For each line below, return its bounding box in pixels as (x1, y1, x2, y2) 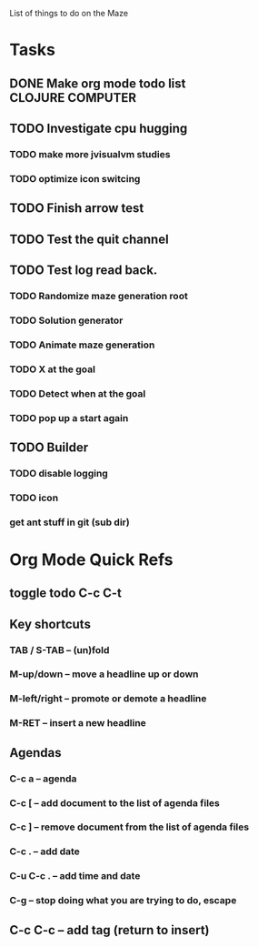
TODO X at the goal (9, 363, 95, 376)
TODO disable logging (9, 467, 109, 479)
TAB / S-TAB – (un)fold (9, 643, 110, 656)
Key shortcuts (9, 616, 91, 631)
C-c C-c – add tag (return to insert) (9, 922, 211, 938)
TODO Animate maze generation (9, 338, 155, 351)
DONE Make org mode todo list (9, 76, 186, 91)
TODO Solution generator (9, 314, 124, 327)
